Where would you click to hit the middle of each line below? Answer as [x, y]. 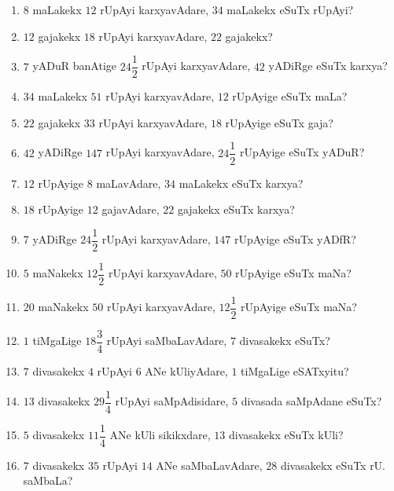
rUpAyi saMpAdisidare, [172, 401]
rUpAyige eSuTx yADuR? [302, 152]
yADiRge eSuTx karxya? [328, 66]
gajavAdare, [131, 209]
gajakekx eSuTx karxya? [236, 209]
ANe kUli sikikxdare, [160, 435]
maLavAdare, [129, 183]
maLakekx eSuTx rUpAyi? [290, 9]
